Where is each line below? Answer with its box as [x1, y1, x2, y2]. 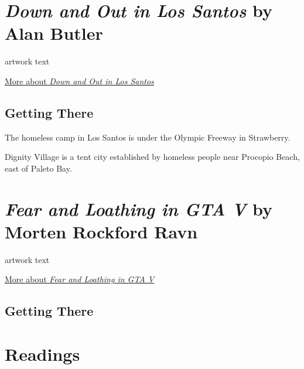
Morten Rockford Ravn [5, 219, 198, 243]
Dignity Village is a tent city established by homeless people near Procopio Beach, [5, 151, 300, 163]
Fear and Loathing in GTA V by [5, 196, 272, 221]
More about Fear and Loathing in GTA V [5, 273, 155, 285]
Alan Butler [5, 21, 103, 45]
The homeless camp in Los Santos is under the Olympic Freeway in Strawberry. [5, 131, 291, 143]
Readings [5, 341, 80, 365]
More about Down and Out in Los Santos [5, 74, 154, 87]
